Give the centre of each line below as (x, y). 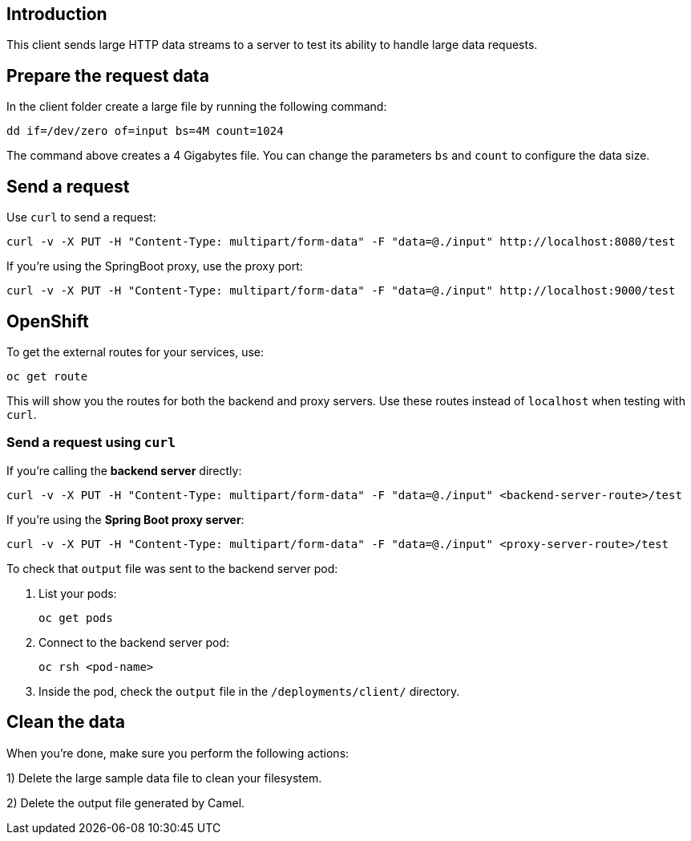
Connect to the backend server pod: (134, 642)
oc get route (47, 376)
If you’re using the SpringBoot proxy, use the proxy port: (155, 266)
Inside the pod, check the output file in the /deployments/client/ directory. (249, 691)
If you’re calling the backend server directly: (124, 470)
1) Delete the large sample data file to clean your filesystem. (164, 778)
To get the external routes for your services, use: (135, 351)
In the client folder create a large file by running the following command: (197, 107)
